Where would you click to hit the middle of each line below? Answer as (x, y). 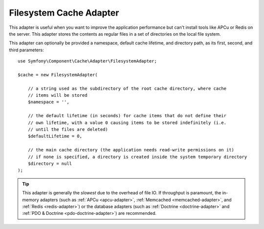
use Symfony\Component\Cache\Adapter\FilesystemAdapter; (88, 61)
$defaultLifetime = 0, (55, 136)
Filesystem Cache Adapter (64, 13)
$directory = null (50, 163)
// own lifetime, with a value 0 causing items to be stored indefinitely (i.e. (127, 123)
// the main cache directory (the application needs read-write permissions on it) (131, 150)
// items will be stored (57, 95)
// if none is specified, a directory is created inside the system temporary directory (137, 157)
